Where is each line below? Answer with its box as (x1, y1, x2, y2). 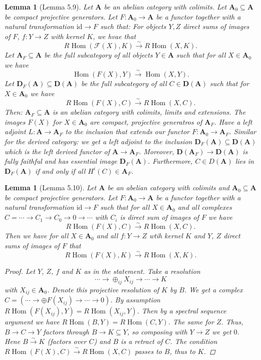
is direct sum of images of (120, 212, 199, 222)
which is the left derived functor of (5, 146, 110, 156)
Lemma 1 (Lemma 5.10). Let (5, 182, 97, 193)
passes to (134, 346, 162, 356)
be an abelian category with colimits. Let (104, 2, 227, 12)
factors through (43, 326, 89, 336)
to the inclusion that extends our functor (65, 126, 190, 137)
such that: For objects (100, 21, 166, 32)
